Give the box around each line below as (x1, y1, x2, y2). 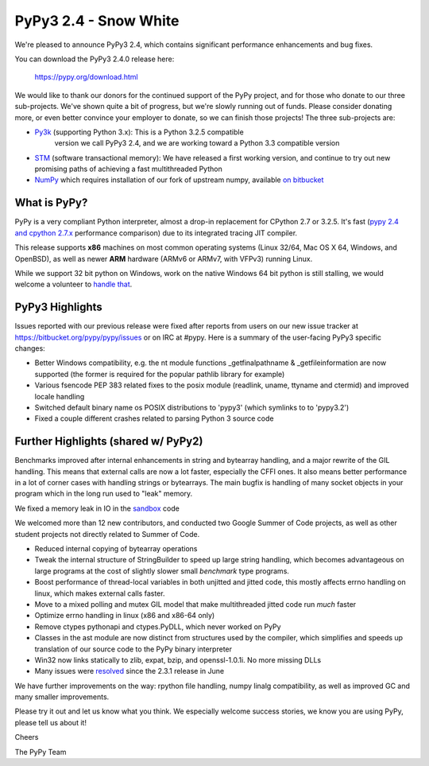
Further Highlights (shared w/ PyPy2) (14, 434, 203, 449)
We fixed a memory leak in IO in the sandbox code (14, 504, 180, 513)
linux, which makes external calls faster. (34, 589, 165, 598)
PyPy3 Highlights (14, 301, 102, 314)
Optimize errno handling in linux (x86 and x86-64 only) (34, 611, 215, 620)
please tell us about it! (14, 717, 87, 727)
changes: (14, 344, 45, 353)
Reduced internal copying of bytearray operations (34, 543, 198, 553)
